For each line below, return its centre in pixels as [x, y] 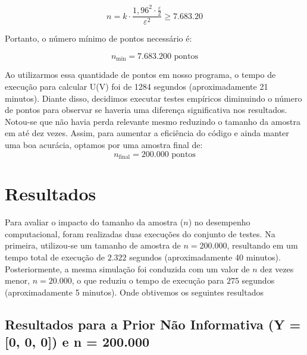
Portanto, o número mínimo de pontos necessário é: [98, 38]
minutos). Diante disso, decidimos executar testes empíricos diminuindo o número [153, 98]
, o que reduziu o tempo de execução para [148, 280]
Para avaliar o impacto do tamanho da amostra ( [94, 222]
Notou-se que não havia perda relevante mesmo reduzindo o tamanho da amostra [153, 121]
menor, [18, 280]
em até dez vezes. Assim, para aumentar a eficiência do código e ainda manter [147, 133]
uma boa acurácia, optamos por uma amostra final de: [104, 144]
